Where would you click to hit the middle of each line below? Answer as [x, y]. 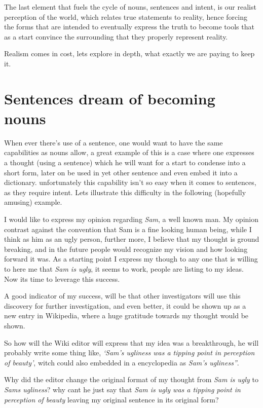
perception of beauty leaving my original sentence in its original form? [111, 399]
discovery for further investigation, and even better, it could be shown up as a [125, 305]
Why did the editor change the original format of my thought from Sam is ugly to [131, 379]
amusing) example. [33, 202]
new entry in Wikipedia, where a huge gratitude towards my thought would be [126, 316]
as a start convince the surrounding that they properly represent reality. [116, 36]
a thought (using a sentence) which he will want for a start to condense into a [125, 162]
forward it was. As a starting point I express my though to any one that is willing [131, 259]
